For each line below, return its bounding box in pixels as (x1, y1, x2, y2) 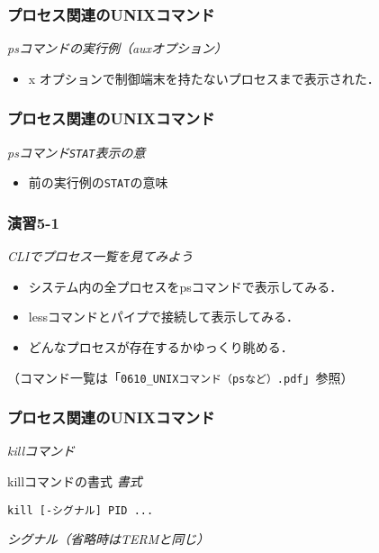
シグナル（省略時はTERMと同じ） (7, 530, 210, 548)
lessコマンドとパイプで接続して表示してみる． (28, 307, 300, 326)
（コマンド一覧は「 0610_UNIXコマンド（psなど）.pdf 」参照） (7, 367, 354, 386)
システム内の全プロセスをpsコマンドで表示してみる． (28, 276, 343, 295)
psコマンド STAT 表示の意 (7, 142, 146, 161)
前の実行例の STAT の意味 (28, 173, 168, 192)
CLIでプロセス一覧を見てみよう (7, 247, 194, 266)
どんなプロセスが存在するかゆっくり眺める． (28, 337, 293, 356)
